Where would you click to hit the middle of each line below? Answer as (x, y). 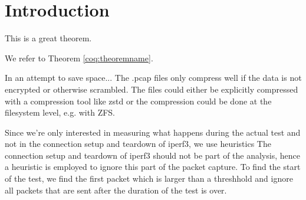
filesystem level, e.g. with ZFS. (60, 112)
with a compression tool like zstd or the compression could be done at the (138, 101)
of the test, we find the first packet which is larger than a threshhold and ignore (149, 178)
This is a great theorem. (48, 38)
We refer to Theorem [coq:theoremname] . (79, 58)
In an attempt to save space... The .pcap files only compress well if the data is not (153, 78)
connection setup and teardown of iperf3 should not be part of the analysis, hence (152, 155)
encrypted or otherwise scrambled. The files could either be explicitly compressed (152, 89)
